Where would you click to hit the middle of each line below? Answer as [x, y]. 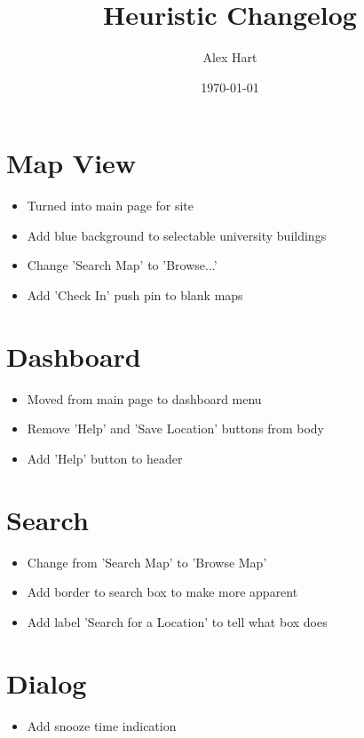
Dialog [47, 682]
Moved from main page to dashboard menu [144, 398]
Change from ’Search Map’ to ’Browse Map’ [147, 562]
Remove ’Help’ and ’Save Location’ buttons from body [175, 429]
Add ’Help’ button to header [105, 458]
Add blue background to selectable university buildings [177, 235]
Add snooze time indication [102, 725]
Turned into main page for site [111, 206]
